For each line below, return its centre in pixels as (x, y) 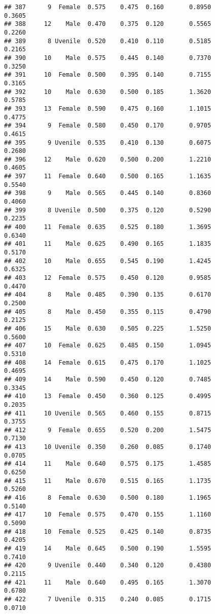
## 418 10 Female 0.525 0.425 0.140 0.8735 (108, 531)
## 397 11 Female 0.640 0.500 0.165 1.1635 (108, 176)
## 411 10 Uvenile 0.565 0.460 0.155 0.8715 (108, 413)
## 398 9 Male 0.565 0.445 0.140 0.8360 (108, 193)
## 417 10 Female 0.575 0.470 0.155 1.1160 (108, 515)
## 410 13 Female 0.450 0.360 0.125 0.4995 (108, 396)
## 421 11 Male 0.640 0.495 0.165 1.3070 (108, 582)
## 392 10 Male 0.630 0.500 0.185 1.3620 (108, 92)
